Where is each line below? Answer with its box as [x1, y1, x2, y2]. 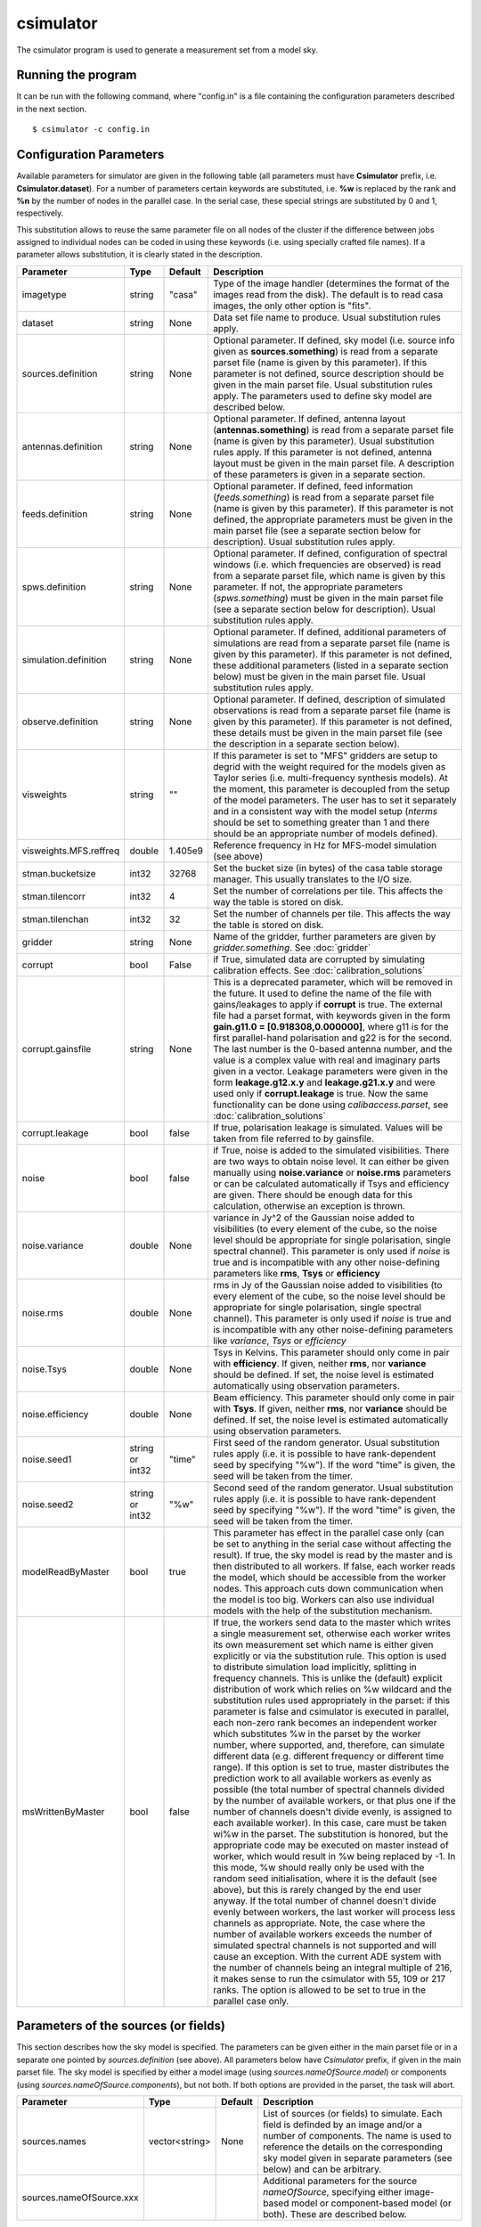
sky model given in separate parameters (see [263, 2151, 452, 2164]
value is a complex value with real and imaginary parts [212, 1054, 441, 1066]
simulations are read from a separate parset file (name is [212, 637, 451, 649]
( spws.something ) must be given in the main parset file [212, 591, 444, 604]
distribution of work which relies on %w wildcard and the [212, 1683, 452, 1695]
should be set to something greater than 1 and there [212, 816, 430, 828]
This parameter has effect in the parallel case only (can [212, 1526, 444, 1538]
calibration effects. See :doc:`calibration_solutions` [212, 964, 426, 976]
